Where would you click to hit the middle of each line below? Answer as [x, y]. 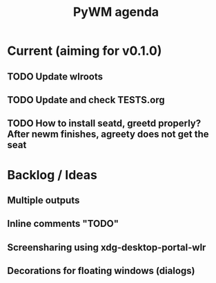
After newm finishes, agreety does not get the [108, 135]
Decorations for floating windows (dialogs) [101, 271]
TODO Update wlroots [55, 76]
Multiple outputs [43, 200]
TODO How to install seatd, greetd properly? [104, 124]
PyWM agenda [116, 12]
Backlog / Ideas [52, 175]
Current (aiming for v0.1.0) [85, 51]
